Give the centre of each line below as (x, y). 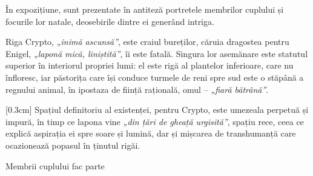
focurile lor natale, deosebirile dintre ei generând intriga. (110, 21)
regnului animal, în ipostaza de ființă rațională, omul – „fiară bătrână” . (137, 89)
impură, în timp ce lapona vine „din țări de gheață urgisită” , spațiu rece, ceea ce (155, 121)
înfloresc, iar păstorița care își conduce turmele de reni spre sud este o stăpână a (155, 77)
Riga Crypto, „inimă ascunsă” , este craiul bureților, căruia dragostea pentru (147, 42)
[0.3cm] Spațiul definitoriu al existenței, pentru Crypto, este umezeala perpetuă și (157, 110)
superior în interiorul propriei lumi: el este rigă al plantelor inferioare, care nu (150, 65)
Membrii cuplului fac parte (55, 165)
